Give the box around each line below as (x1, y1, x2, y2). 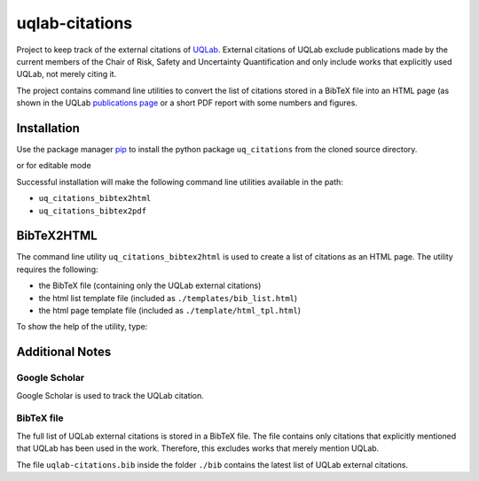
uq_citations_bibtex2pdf (38, 206, 146, 216)
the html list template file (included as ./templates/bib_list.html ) (38, 292, 298, 303)
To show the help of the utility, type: (16, 322, 148, 332)
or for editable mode (16, 160, 92, 171)
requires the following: (16, 264, 98, 275)
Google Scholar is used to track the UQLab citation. (16, 390, 204, 400)
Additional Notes (16, 345, 112, 360)
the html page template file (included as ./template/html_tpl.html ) (38, 306, 302, 316)
